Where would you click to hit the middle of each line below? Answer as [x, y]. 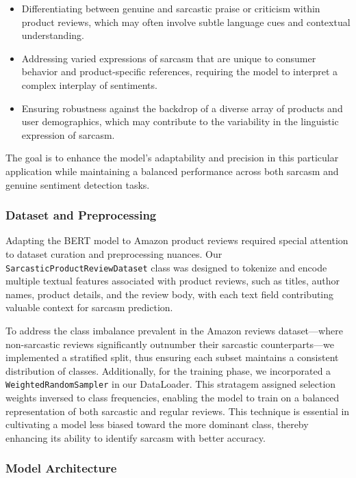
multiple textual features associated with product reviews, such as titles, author [173, 281]
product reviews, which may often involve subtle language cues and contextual [186, 22]
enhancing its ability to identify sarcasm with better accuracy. [136, 437]
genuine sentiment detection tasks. [78, 184]
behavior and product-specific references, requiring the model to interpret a [180, 71]
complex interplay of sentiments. [89, 84]
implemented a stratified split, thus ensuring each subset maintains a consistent [172, 357]
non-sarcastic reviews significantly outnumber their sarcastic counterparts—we [170, 344]
